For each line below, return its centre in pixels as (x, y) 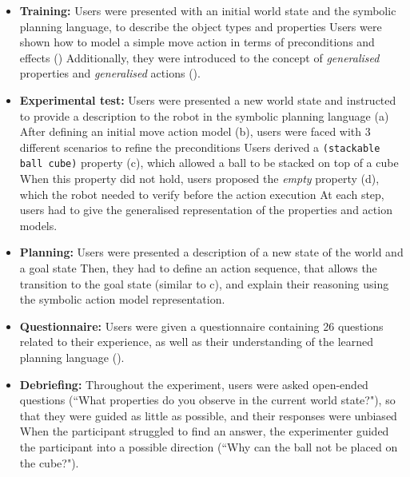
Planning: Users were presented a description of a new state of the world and (211, 252)
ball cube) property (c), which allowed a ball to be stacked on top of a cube (209, 163)
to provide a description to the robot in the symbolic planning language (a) (204, 115)
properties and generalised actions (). (110, 73)
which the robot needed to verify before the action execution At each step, (202, 194)
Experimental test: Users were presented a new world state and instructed (208, 99)
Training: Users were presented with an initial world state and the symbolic (208, 10)
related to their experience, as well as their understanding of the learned (197, 342)
